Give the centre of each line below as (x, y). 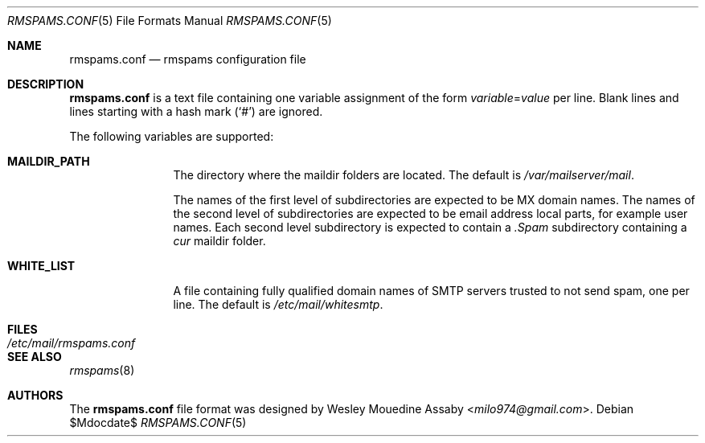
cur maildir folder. (219, 241)
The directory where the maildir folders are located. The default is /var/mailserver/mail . (404, 175)
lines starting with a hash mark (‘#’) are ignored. (196, 111)
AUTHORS (35, 395)
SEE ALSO (35, 357)
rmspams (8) (102, 370)
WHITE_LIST (41, 266)
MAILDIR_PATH (49, 161)
